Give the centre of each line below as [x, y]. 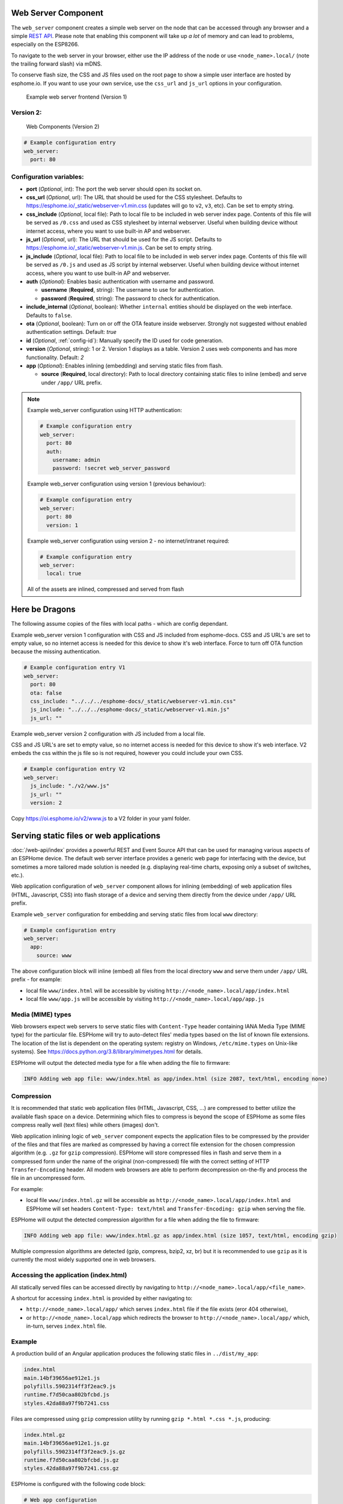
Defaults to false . [49, 315]
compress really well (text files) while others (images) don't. [85, 1125]
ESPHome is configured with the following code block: [78, 1484]
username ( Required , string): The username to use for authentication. [128, 290]
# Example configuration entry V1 [74, 667]
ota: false [46, 693]
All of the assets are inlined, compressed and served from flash [106, 589]
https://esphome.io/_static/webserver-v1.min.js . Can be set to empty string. [120, 248]
